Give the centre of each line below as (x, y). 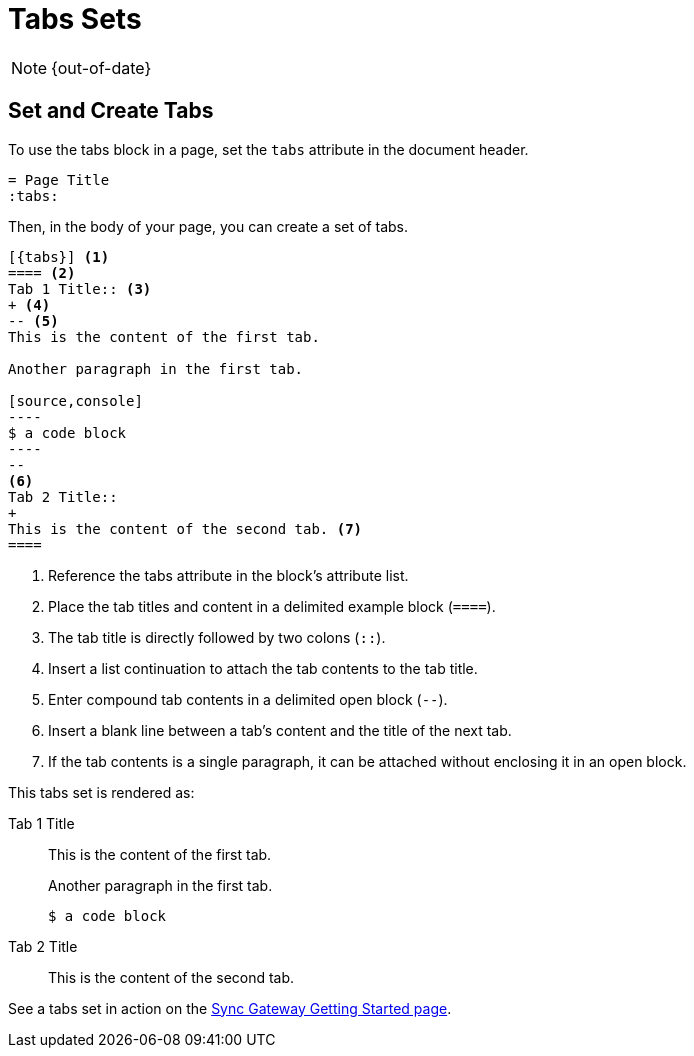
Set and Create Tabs (111, 111)
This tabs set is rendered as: (101, 792)
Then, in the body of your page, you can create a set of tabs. (208, 226)
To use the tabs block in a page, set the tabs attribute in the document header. (268, 149)
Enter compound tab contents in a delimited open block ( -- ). (248, 699)
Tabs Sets (75, 19)
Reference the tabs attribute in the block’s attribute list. (228, 575)
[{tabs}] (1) (59, 256)
